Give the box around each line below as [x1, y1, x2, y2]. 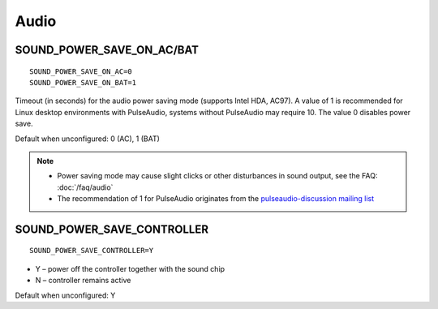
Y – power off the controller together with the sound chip [35, 264, 225, 273]
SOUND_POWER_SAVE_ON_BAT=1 [29, 78, 137, 87]
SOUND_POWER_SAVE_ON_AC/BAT [15, 43, 199, 57]
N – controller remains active [35, 276, 131, 285]
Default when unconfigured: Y [15, 290, 116, 300]
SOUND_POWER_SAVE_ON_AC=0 [29, 67, 133, 76]
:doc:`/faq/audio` [57, 182, 114, 192]
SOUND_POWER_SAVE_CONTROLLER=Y [29, 246, 154, 255]
